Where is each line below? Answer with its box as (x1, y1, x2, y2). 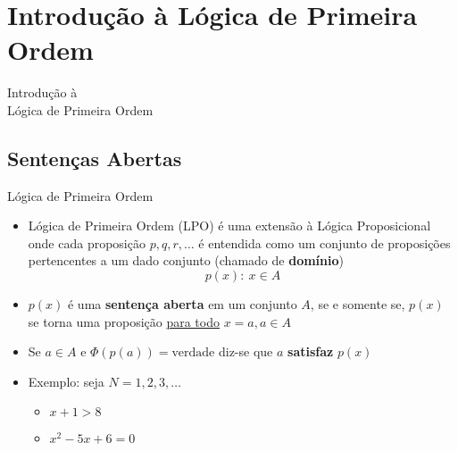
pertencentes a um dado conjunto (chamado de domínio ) (28, 251, 344, 270)
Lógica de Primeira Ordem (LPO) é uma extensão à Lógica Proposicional (28, 216, 431, 235)
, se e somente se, (310, 295, 405, 313)
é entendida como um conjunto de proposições (198, 233, 451, 252)
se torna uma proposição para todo (28, 312, 220, 330)
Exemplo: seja (28, 372, 104, 390)
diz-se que (218, 342, 273, 361)
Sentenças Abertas (7, 144, 182, 171)
